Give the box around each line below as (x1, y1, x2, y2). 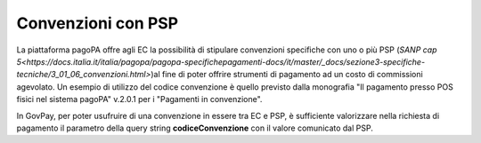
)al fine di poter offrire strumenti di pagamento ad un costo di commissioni (150, 69, 423, 80)
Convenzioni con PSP (16, 13, 179, 33)
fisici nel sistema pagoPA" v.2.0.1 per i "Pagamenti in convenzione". (16, 94, 263, 105)
